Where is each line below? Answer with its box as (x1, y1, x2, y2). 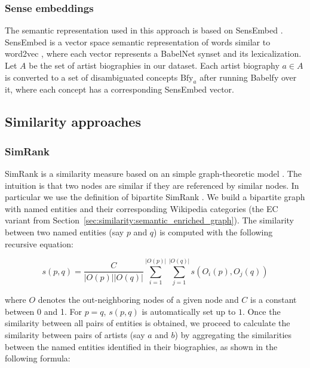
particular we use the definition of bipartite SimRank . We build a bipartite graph (5, 191, 305, 203)
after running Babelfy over (199, 70, 297, 83)
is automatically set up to (142, 305, 236, 317)
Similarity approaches (5, 112, 141, 131)
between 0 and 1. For (5, 305, 82, 317)
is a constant (250, 293, 297, 306)
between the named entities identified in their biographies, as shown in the (5, 340, 278, 352)
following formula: (5, 352, 70, 364)
